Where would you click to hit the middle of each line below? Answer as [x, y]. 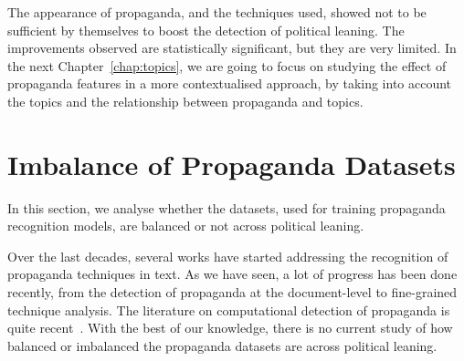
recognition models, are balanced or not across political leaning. [186, 226]
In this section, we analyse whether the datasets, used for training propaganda [227, 207]
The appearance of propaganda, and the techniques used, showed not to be [217, 12]
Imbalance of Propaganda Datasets [232, 164]
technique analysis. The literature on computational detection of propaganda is [229, 309]
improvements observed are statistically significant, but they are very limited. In [232, 48]
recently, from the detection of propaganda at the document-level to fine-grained [232, 292]
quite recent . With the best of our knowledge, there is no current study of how [230, 328]
